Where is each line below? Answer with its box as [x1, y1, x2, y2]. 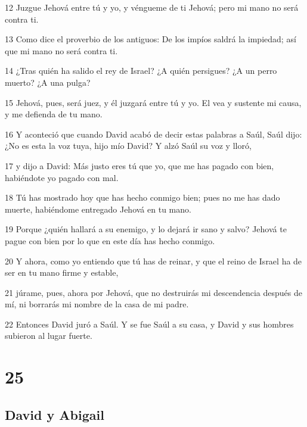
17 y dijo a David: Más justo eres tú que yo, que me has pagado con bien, [5, 159, 274, 172]
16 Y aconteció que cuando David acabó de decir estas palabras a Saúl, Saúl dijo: [5, 127, 302, 140]
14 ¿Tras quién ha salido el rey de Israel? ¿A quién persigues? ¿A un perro [5, 64, 277, 77]
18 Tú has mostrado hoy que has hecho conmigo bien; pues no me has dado [5, 191, 280, 204]
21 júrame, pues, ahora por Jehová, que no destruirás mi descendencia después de [5, 286, 302, 298]
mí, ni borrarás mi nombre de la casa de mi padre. [5, 298, 189, 310]
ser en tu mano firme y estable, [5, 266, 119, 279]
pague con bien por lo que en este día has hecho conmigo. [5, 234, 215, 247]
